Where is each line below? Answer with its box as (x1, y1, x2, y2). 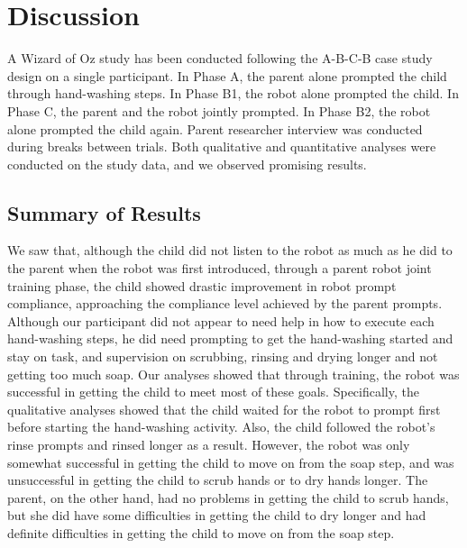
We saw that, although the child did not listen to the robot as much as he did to (7, 241, 453, 260)
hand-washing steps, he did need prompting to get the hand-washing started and (7, 329, 453, 348)
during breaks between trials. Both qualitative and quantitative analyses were (7, 137, 436, 156)
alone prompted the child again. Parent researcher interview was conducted (7, 119, 423, 138)
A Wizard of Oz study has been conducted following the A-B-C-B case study (7, 49, 433, 68)
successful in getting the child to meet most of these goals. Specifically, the (7, 382, 419, 401)
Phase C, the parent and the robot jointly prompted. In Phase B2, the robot (7, 101, 431, 120)
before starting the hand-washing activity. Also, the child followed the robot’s (7, 417, 435, 436)
